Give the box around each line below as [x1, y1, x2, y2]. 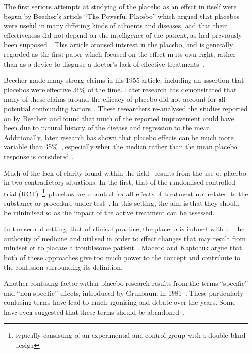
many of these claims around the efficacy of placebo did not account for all [4, 94, 226, 104]
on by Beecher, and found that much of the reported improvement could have [4, 113, 234, 123]
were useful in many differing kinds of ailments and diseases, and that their [4, 20, 227, 31]
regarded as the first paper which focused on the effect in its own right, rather [4, 49, 236, 59]
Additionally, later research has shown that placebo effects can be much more [4, 132, 234, 142]
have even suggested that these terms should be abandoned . [4, 306, 185, 317]
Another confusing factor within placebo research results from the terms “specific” [4, 278, 248, 288]
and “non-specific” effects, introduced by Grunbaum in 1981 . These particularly [4, 287, 244, 298]
